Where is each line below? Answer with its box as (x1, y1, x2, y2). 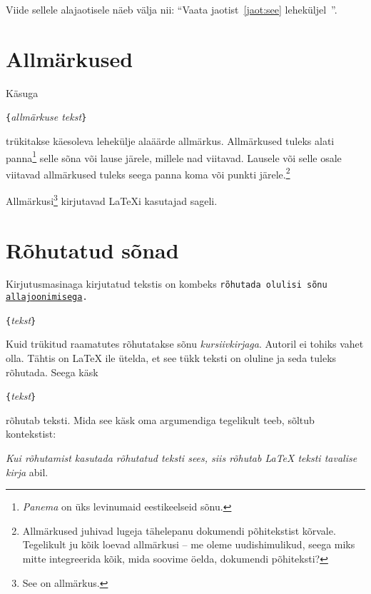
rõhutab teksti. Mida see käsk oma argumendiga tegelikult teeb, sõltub (6, 412, 315, 427)
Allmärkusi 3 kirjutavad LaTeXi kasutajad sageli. (6, 191, 218, 208)
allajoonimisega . (6, 292, 88, 303)
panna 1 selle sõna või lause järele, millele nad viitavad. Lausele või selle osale (6, 148, 342, 165)
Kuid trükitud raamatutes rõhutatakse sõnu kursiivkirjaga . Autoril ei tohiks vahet (6, 336, 364, 351)
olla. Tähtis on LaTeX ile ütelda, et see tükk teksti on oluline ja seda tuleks (6, 351, 337, 365)
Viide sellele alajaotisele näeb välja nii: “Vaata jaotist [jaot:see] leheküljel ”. (6, 2, 337, 16)
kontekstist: (6, 426, 56, 441)
